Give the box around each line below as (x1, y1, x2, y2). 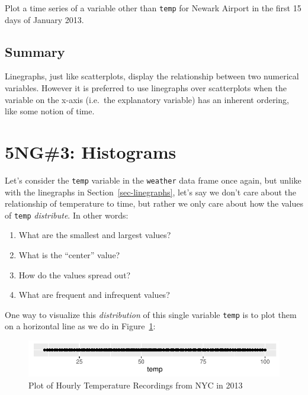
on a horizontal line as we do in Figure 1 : (5, 320, 156, 332)
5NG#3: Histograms (5, 140, 177, 164)
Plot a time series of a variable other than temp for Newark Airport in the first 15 (5, 2, 301, 14)
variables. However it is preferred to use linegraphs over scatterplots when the (5, 82, 287, 94)
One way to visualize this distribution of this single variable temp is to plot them (5, 308, 297, 320)
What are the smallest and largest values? (18, 229, 171, 241)
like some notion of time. (5, 105, 95, 117)
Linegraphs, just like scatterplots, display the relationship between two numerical (5, 70, 299, 82)
